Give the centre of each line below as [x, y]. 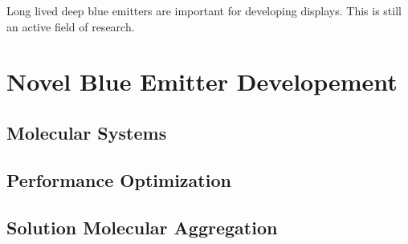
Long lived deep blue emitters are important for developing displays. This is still [204, 10]
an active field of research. [71, 26]
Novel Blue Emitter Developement [202, 81]
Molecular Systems [87, 132]
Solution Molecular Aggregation [142, 227]
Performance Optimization [119, 179]
